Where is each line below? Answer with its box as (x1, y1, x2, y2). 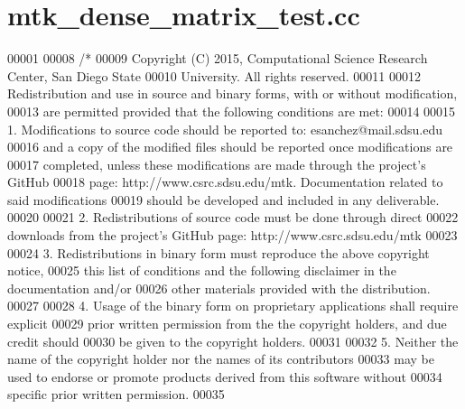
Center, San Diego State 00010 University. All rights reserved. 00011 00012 (7, 66, 421, 85)
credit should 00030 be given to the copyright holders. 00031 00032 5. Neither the (7, 331, 459, 350)
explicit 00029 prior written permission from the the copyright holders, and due (7, 314, 447, 333)
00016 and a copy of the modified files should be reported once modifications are (7, 137, 453, 156)
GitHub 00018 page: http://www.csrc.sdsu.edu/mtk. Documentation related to (7, 172, 443, 191)
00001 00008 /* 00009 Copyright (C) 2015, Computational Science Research (7, 49, 428, 68)
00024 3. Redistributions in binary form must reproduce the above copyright (7, 243, 430, 262)
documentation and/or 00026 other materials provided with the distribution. (7, 278, 431, 297)
